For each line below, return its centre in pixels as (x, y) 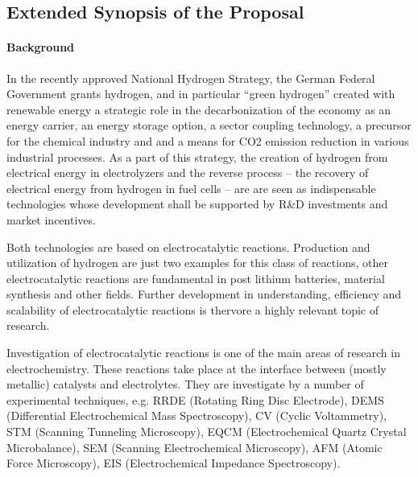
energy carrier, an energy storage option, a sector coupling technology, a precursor (209, 125)
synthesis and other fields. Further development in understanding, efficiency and (204, 294)
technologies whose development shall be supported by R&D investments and (197, 204)
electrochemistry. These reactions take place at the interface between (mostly (197, 368)
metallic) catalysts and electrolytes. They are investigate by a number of (185, 384)
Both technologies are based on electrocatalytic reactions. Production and (188, 247)
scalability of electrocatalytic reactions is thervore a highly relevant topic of (193, 309)
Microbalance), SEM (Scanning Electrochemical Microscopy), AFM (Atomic (195, 447)
